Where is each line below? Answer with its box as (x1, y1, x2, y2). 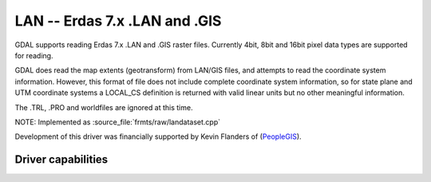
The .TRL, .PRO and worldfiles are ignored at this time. (14, 102, 193, 112)
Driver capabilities (14, 152, 109, 167)
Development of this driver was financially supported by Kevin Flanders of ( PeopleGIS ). (14, 132, 302, 141)
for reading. (14, 50, 53, 60)
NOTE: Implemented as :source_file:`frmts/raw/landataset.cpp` (14, 117, 221, 127)
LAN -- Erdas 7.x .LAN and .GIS (14, 12, 222, 30)
